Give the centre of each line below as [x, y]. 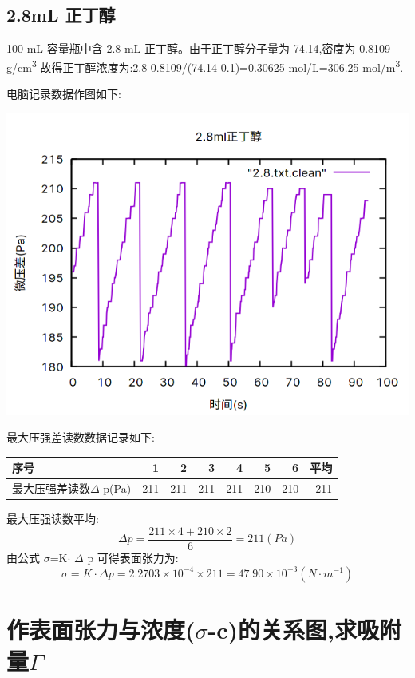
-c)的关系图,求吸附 [305, 629]
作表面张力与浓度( [101, 629]
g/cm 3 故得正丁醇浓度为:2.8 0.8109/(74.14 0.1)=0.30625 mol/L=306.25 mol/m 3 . [205, 65]
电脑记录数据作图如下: [64, 94]
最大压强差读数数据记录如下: [81, 437]
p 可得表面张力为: [133, 557]
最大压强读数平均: [53, 519]
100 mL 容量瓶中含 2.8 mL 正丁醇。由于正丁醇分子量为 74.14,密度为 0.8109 [199, 48]
